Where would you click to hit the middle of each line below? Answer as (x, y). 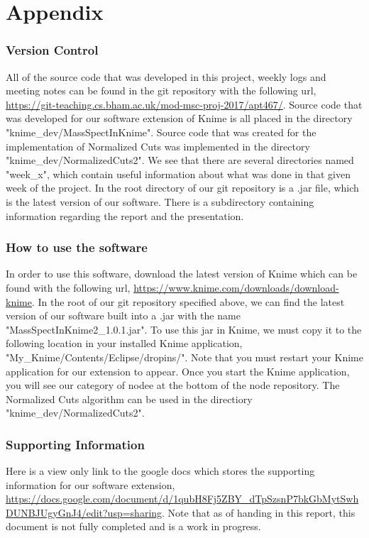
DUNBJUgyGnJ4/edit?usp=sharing (84, 512)
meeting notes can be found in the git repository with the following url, (161, 90)
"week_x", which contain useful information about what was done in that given (178, 174)
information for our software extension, (90, 484)
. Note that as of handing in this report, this (259, 512)
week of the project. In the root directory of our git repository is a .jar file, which (182, 188)
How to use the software (77, 247)
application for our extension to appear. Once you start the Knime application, (178, 371)
